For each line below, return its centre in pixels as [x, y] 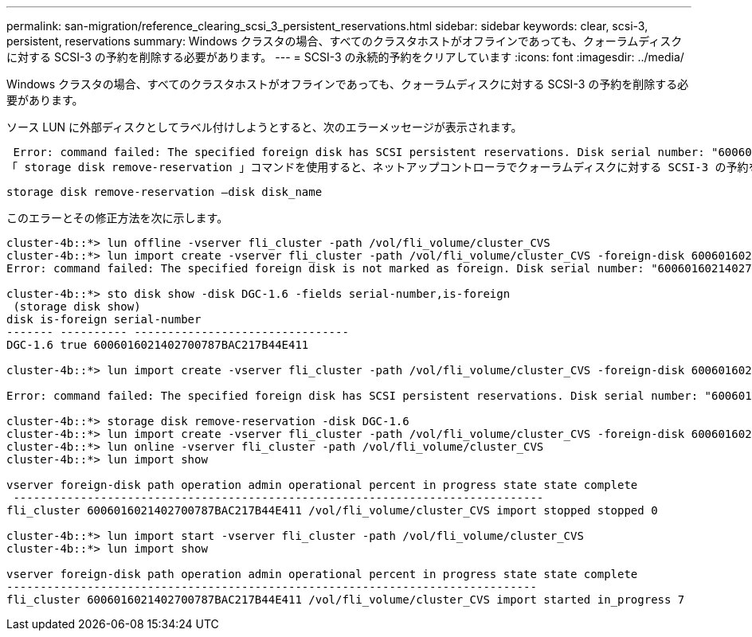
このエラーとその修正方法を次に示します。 [117, 218]
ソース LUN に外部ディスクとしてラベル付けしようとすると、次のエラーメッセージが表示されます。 [264, 127]
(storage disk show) [77, 307]
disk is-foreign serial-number [104, 319]
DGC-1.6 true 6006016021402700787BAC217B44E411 [158, 345]
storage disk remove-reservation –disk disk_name [164, 192]
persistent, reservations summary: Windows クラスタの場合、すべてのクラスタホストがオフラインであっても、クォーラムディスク [345, 41]
